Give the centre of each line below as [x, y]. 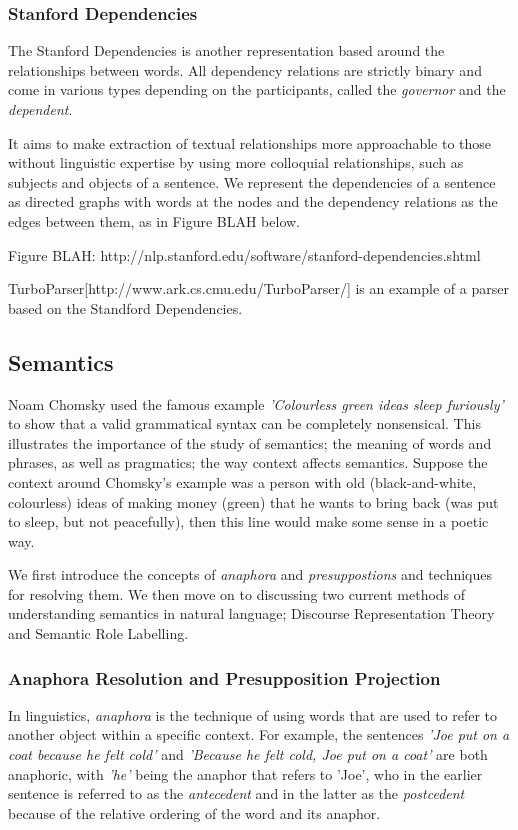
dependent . [40, 109]
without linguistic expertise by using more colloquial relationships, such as [236, 162]
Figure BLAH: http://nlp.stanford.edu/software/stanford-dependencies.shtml [244, 254]
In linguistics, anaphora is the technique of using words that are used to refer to [253, 714]
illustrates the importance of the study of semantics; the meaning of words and [250, 442]
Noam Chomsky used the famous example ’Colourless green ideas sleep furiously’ [256, 403]
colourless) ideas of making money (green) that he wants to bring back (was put [253, 501]
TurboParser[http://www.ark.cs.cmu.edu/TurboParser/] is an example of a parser [258, 288]
